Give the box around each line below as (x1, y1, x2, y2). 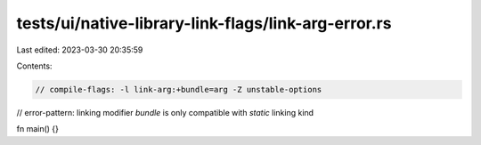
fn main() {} (16, 124, 60, 134)
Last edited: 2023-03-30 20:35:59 (16, 44, 143, 55)
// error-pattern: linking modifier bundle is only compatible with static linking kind (16, 107, 314, 117)
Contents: (16, 60, 53, 71)
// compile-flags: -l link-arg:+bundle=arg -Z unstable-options (35, 85, 322, 94)
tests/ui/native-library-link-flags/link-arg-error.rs (16, 13, 392, 33)
